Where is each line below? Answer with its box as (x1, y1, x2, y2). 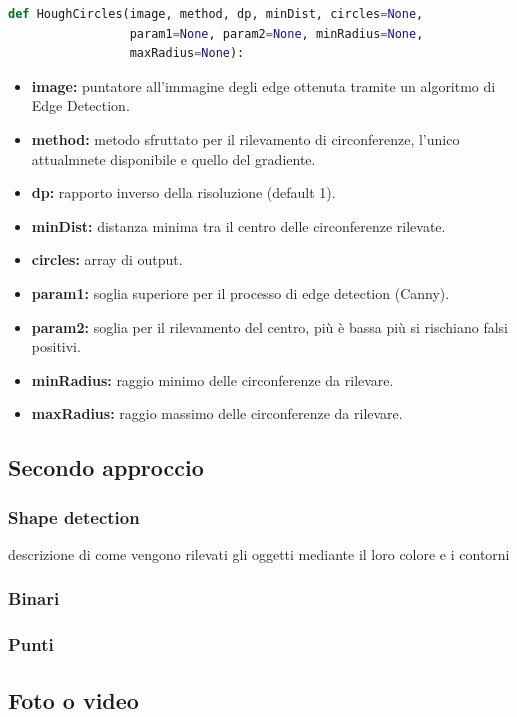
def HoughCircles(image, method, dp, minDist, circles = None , (8, 7, 424, 21)
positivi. (31, 336, 81, 357)
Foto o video (8, 684, 139, 715)
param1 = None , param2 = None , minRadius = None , (129, 26, 424, 41)
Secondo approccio (8, 452, 204, 483)
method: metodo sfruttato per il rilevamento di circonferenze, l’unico (31, 128, 460, 149)
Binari (8, 586, 60, 611)
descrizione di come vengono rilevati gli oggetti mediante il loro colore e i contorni (8, 543, 510, 564)
